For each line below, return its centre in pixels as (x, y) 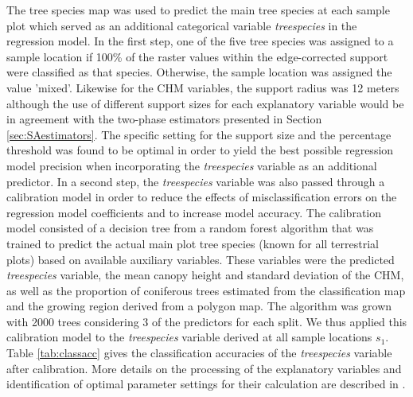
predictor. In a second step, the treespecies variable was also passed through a (196, 181)
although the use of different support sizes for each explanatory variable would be (205, 103)
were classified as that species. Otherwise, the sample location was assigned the (199, 72)
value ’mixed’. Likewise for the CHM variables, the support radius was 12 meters (203, 87)
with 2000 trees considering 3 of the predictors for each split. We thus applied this (207, 321)
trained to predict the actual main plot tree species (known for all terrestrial (193, 243)
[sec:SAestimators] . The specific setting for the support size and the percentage (199, 134)
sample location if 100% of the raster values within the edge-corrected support (197, 56)
